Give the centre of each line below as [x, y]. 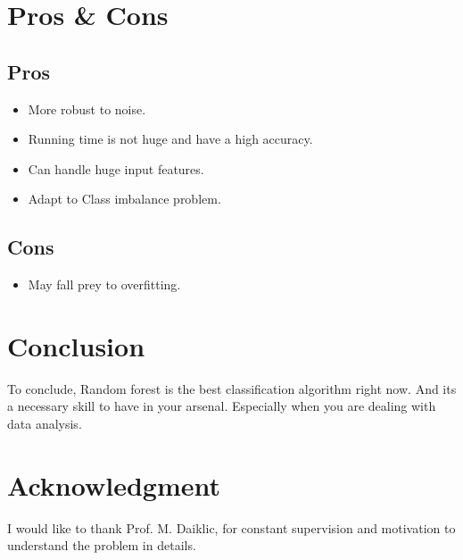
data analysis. [45, 424]
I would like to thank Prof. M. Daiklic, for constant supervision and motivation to [231, 527]
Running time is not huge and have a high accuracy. [170, 139]
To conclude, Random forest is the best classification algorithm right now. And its [232, 388]
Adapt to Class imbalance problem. [124, 199]
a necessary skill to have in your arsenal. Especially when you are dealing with [222, 406]
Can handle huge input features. [116, 168]
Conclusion [76, 345]
